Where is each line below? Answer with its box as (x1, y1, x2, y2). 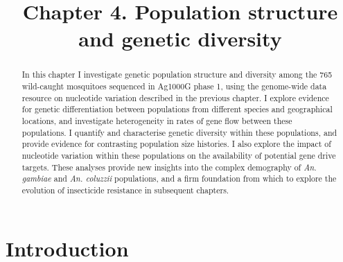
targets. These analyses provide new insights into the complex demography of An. (21, 161, 317, 173)
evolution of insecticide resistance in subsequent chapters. (21, 184, 229, 195)
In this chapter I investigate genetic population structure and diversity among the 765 (21, 69, 333, 80)
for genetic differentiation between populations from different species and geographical (21, 103, 333, 115)
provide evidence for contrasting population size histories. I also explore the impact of (21, 138, 331, 150)
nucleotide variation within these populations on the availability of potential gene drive (21, 149, 336, 161)
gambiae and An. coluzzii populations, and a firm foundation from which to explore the (21, 173, 337, 184)
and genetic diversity (78, 24, 282, 53)
